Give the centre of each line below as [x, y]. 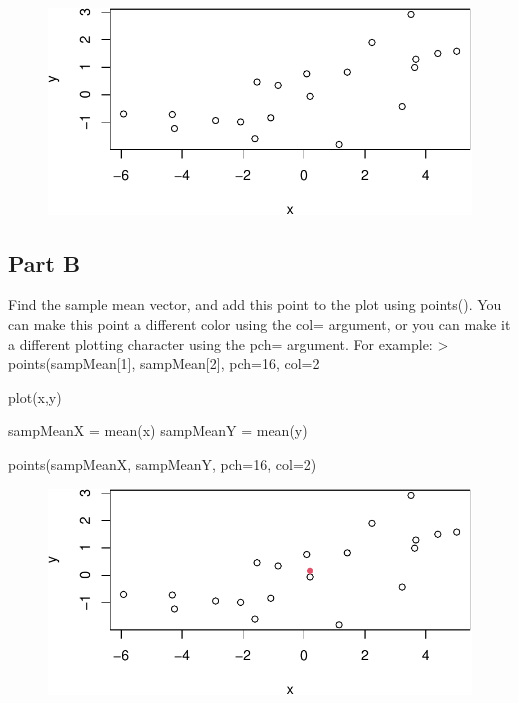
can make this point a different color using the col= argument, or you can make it [259, 324]
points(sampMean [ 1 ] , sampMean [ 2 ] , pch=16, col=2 [164, 363]
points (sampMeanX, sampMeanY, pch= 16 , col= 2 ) [162, 464]
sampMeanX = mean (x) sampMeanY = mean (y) [158, 430]
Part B [44, 262]
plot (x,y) [35, 396]
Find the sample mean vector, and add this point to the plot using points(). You [255, 304]
